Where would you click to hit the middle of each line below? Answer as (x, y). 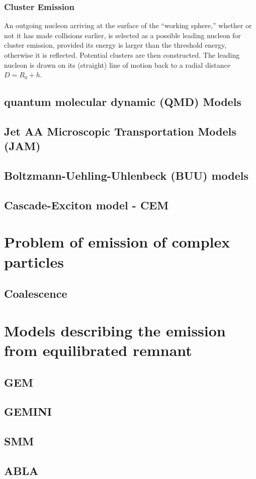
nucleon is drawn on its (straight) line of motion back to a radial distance (117, 65)
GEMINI (28, 411)
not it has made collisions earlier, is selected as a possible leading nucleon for (122, 35)
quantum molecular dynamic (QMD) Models (123, 102)
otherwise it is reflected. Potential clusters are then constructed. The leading (122, 55)
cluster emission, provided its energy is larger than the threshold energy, (115, 45)
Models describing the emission (115, 330)
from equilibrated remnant (98, 350)
